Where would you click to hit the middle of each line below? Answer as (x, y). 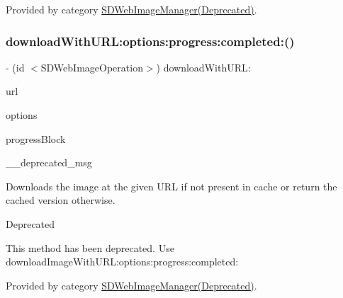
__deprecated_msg (49, 162)
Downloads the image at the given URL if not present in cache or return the (171, 186)
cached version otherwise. (61, 200)
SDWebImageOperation (92, 67)
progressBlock (36, 138)
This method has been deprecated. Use (90, 247)
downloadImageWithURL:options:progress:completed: (122, 262)
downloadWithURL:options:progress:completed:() (150, 41)
